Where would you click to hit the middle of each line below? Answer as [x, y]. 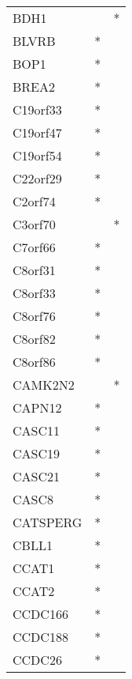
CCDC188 [40, 637]
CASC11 [37, 430]
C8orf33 [34, 293]
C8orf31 [34, 270]
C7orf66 [34, 247]
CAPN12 [37, 407]
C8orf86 [34, 362]
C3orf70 [34, 224]
